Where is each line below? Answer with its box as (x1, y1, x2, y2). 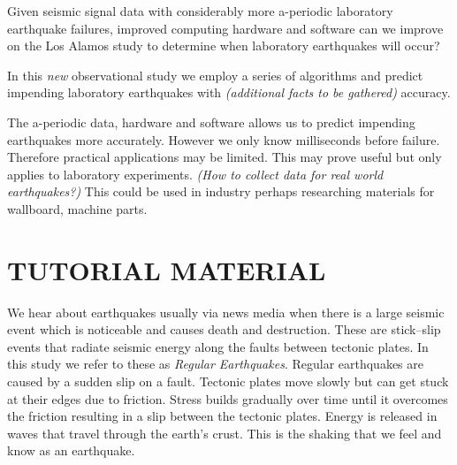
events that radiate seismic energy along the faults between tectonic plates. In (7, 337, 429, 355)
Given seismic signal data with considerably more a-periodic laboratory (7, 2, 393, 19)
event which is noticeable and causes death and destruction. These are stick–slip (7, 320, 441, 339)
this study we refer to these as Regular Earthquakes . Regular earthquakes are (7, 354, 423, 373)
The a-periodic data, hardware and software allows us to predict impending (7, 112, 415, 131)
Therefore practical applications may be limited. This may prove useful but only (7, 148, 442, 166)
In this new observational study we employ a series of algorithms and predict (7, 65, 423, 84)
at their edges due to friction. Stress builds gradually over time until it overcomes (7, 389, 448, 408)
